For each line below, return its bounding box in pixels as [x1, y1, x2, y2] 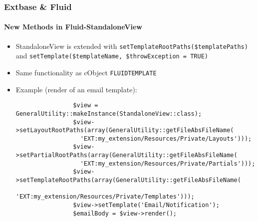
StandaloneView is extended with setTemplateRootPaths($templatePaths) [15, 40, 248, 51]
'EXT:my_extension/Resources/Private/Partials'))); [80, 160, 256, 167]
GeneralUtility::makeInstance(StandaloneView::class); [15, 110, 202, 117]
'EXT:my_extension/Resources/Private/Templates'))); [15, 193, 195, 201]
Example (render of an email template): [15, 84, 137, 94]
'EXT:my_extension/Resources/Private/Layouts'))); [80, 135, 252, 142]
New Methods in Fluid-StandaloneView [4, 21, 142, 32]
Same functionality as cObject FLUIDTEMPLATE [15, 67, 157, 77]
